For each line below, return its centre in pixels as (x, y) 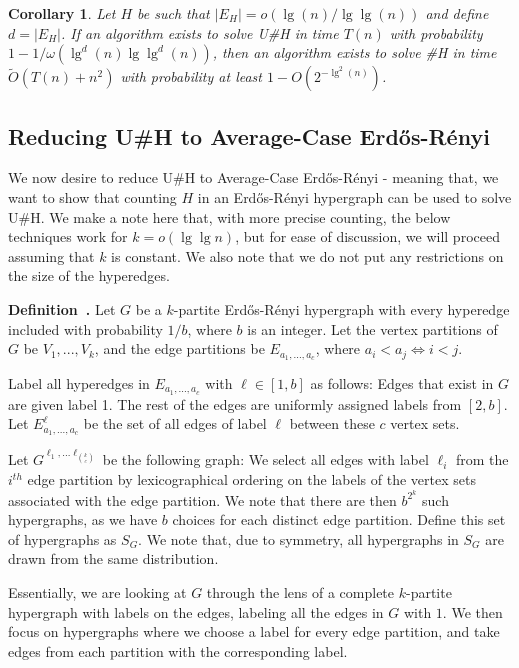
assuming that (51, 255)
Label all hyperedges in (79, 383)
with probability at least (191, 76)
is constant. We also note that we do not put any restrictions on (307, 255)
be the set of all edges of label (175, 423)
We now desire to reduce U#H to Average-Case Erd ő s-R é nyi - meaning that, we (253, 177)
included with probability (85, 328)
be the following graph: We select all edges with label (265, 459)
